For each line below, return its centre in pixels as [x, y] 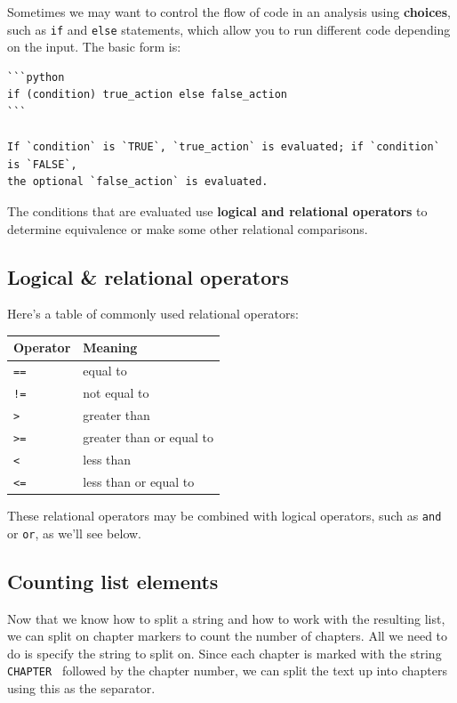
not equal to [116, 393]
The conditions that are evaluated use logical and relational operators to [217, 211]
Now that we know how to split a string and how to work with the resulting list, [226, 618]
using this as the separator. [81, 687]
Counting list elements [113, 581]
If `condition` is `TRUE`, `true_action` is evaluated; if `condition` [224, 147]
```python [36, 77]
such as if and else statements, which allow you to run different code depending [229, 29]
